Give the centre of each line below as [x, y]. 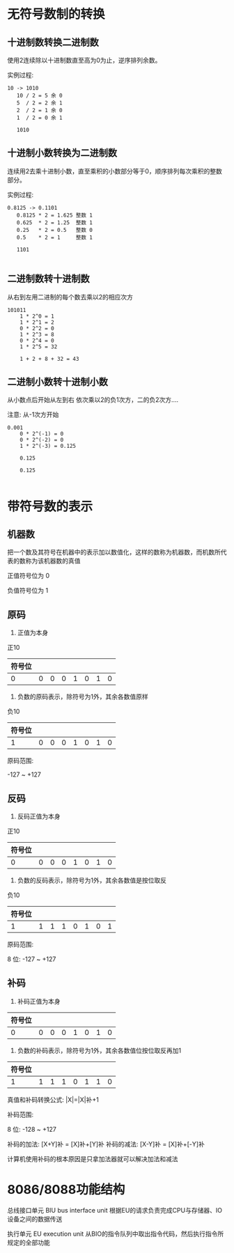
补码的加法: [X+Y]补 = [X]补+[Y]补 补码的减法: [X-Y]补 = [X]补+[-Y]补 [106, 1144]
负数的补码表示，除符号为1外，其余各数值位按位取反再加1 [99, 1050]
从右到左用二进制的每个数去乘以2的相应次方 [70, 297]
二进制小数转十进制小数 [57, 382]
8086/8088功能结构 [66, 1190]
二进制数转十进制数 [48, 279]
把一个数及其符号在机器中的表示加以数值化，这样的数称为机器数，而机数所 [114, 552]
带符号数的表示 [50, 506]
